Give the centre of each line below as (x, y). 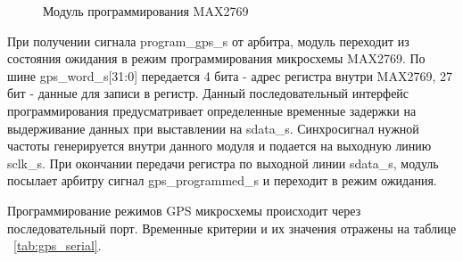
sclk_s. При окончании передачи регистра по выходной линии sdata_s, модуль (223, 163)
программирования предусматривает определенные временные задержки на (212, 110)
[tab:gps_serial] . (58, 245)
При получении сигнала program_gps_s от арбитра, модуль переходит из (208, 41)
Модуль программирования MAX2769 (146, 11)
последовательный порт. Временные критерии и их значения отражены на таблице (232, 228)
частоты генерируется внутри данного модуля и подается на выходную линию (219, 146)
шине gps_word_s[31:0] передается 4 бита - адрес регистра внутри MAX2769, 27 (230, 75)
